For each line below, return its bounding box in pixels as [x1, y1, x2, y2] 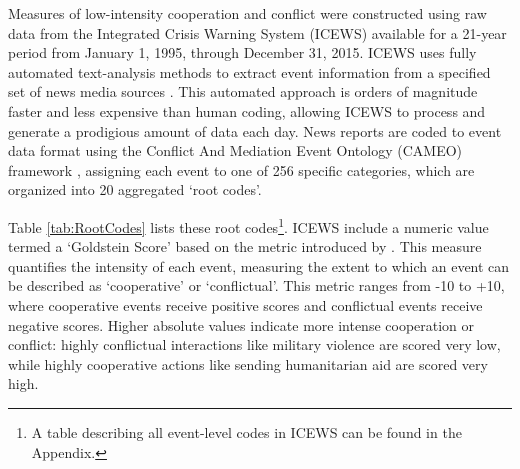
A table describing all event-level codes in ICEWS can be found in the [31, 421, 462, 442]
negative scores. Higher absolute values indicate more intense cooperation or [8, 314, 475, 335]
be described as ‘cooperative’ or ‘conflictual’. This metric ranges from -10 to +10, [8, 275, 505, 296]
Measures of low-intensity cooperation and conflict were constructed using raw [8, 3, 487, 23]
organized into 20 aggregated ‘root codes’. [8, 179, 262, 200]
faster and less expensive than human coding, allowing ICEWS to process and [8, 100, 486, 121]
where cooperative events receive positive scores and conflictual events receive [8, 294, 483, 315]
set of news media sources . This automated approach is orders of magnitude [8, 81, 478, 102]
